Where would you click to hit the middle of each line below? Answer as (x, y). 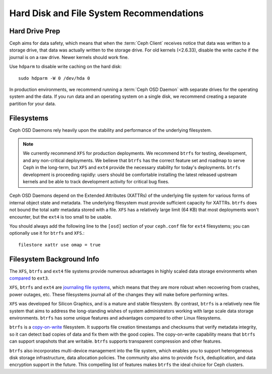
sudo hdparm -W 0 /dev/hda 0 (54, 78)
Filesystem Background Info (54, 259)
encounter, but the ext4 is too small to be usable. (61, 217)
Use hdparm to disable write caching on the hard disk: (65, 67)
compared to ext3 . (29, 278)
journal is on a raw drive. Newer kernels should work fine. (69, 57)
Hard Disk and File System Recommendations (107, 13)
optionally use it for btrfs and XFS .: (47, 233)
